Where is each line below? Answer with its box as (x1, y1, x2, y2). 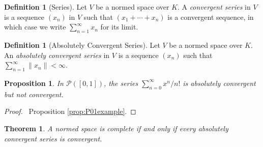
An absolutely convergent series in (4, 49, 110, 60)
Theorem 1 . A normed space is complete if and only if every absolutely (4, 123, 228, 133)
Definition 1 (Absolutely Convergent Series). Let (4, 39, 160, 50)
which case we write (4, 21, 66, 32)
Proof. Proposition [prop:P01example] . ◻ (4, 106, 136, 116)
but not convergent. (4, 89, 64, 99)
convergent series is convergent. (4, 133, 102, 143)
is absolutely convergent (183, 77, 256, 88)
